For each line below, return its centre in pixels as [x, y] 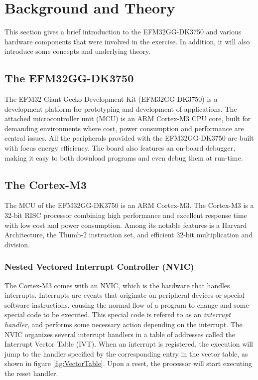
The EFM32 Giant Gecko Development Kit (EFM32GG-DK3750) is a [111, 99]
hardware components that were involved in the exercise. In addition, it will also [127, 41]
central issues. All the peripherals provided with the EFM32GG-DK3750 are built [129, 138]
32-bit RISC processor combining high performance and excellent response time [126, 215]
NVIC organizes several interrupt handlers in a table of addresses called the [120, 334]
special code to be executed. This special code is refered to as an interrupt [118, 314]
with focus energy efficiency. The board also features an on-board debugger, [120, 148]
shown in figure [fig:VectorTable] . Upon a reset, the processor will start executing [128, 363]
